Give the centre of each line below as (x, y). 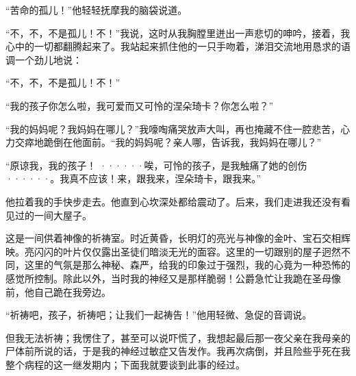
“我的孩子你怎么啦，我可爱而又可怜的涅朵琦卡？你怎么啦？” (140, 105)
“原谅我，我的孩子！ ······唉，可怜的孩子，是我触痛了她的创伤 (156, 165)
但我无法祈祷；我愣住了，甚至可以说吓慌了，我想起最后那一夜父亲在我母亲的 (178, 337)
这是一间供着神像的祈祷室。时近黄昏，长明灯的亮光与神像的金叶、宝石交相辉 (178, 238)
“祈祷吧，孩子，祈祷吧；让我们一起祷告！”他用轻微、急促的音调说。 (159, 315)
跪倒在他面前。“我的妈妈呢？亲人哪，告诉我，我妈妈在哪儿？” (182, 142)
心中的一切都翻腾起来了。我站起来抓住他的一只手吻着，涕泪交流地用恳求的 (173, 46)
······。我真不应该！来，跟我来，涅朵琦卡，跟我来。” (133, 178)
